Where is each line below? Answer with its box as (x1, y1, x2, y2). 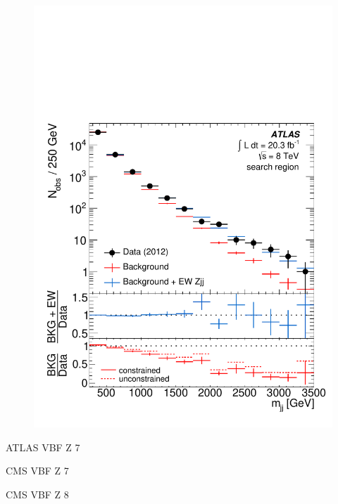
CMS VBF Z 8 (6, 486, 69, 501)
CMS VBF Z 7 (6, 463, 69, 478)
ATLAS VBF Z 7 (6, 439, 80, 454)
